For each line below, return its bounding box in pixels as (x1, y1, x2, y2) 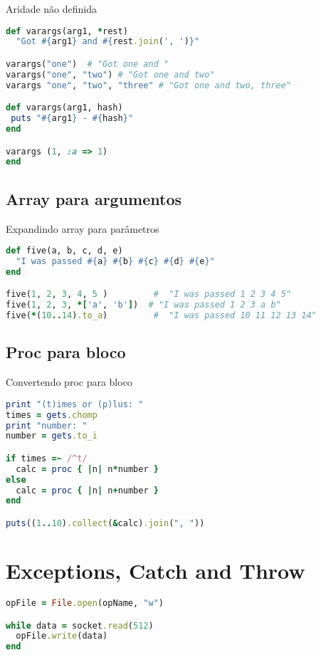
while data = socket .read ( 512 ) (6, 620, 154, 631)
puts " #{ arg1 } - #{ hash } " (11, 113, 134, 124)
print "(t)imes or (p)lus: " (6, 399, 144, 409)
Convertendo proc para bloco (6, 374, 132, 389)
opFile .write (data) (16, 631, 108, 641)
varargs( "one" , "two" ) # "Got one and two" (6, 69, 215, 80)
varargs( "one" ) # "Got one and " (6, 59, 169, 69)
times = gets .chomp (6, 409, 98, 420)
